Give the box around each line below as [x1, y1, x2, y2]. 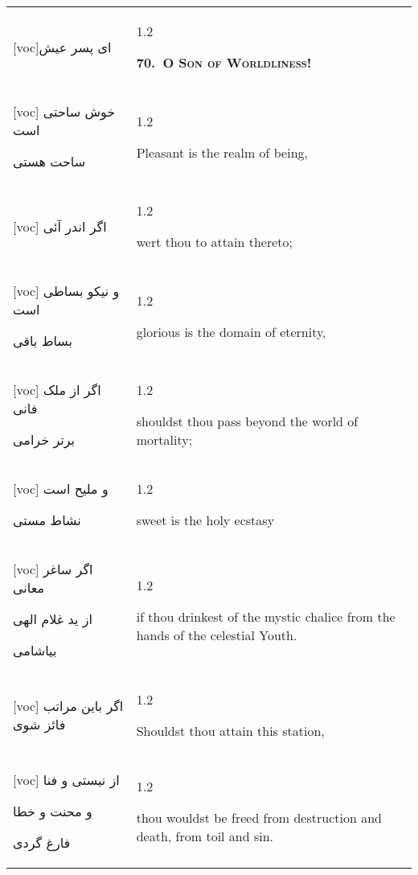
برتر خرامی [13, 430, 75, 449]
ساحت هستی [13, 152, 86, 170]
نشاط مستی [13, 511, 81, 529]
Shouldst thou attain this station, [136, 721, 325, 740]
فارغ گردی [13, 833, 71, 852]
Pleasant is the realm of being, [136, 142, 309, 162]
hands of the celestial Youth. [136, 625, 297, 644]
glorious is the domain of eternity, [136, 322, 326, 341]
